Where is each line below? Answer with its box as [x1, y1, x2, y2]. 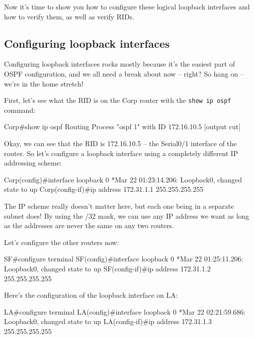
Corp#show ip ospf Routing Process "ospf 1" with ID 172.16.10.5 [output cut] [4, 121, 241, 132]
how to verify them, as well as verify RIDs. [4, 11, 134, 21]
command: [4, 104, 35, 115]
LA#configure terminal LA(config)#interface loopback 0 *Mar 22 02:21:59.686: [4, 306, 246, 317]
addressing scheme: [4, 158, 62, 168]
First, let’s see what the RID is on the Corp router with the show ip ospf [4, 95, 231, 105]
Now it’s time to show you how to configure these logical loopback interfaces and [4, 1, 250, 11]
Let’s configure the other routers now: [4, 237, 119, 247]
